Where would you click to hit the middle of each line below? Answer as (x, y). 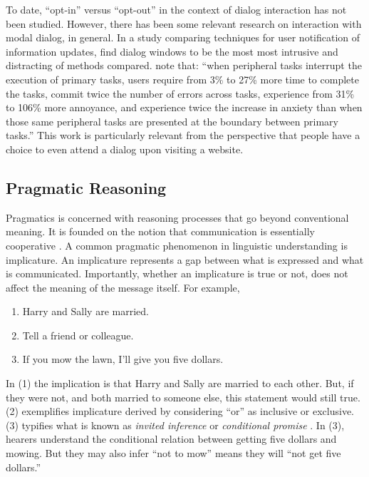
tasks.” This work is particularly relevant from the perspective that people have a (183, 135)
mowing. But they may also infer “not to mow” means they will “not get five (173, 453)
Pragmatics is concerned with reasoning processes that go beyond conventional (177, 217)
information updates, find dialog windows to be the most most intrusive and (172, 51)
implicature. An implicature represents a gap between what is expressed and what (185, 259)
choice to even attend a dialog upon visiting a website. (125, 149)
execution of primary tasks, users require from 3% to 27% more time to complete (182, 79)
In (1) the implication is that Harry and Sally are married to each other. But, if (180, 383)
